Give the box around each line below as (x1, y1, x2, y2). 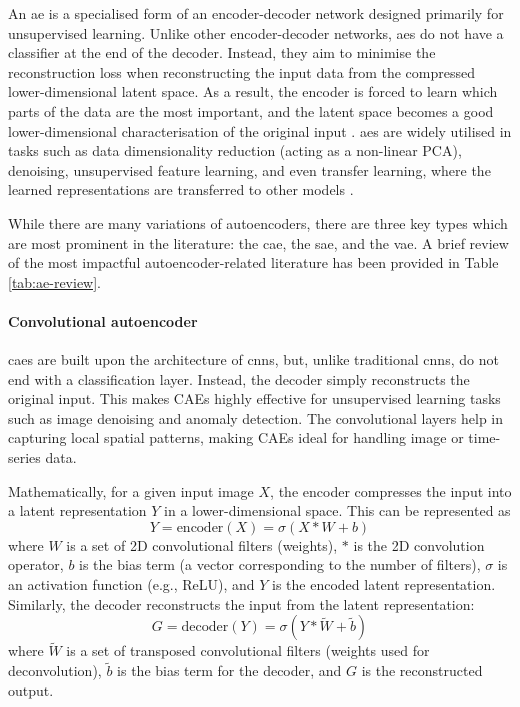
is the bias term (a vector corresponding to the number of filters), (79, 554, 481, 575)
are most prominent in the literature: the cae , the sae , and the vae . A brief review (8, 232, 509, 253)
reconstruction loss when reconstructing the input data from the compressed (8, 61, 475, 82)
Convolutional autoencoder (8, 310, 198, 331)
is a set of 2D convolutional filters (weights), (66, 534, 338, 555)
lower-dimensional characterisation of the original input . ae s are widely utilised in (8, 120, 512, 141)
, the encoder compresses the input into (270, 480, 512, 501)
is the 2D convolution (353, 534, 485, 555)
